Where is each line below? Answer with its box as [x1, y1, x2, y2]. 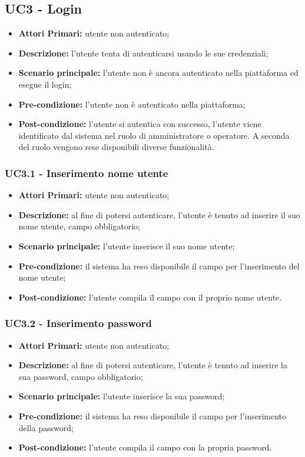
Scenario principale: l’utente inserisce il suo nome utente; [18, 239, 235, 252]
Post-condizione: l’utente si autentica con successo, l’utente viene [18, 118, 261, 130]
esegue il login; [18, 78, 72, 90]
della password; [18, 421, 74, 433]
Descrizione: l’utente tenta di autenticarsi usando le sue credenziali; [18, 46, 268, 59]
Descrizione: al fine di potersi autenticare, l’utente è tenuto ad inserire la [18, 359, 287, 371]
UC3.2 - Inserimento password [5, 316, 152, 331]
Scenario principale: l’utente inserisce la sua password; [18, 390, 225, 402]
